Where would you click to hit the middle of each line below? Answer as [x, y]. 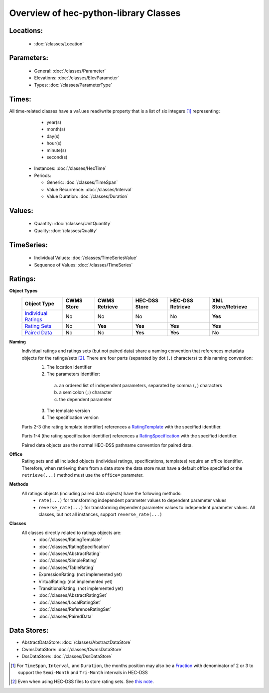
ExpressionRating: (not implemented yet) [80, 574]
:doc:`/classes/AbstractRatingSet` [73, 595]
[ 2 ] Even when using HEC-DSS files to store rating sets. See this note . [82, 682]
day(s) [53, 136]
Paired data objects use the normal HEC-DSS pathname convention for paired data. [107, 445]
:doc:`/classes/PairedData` [66, 616]
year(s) [54, 123]
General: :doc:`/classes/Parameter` [70, 71]
